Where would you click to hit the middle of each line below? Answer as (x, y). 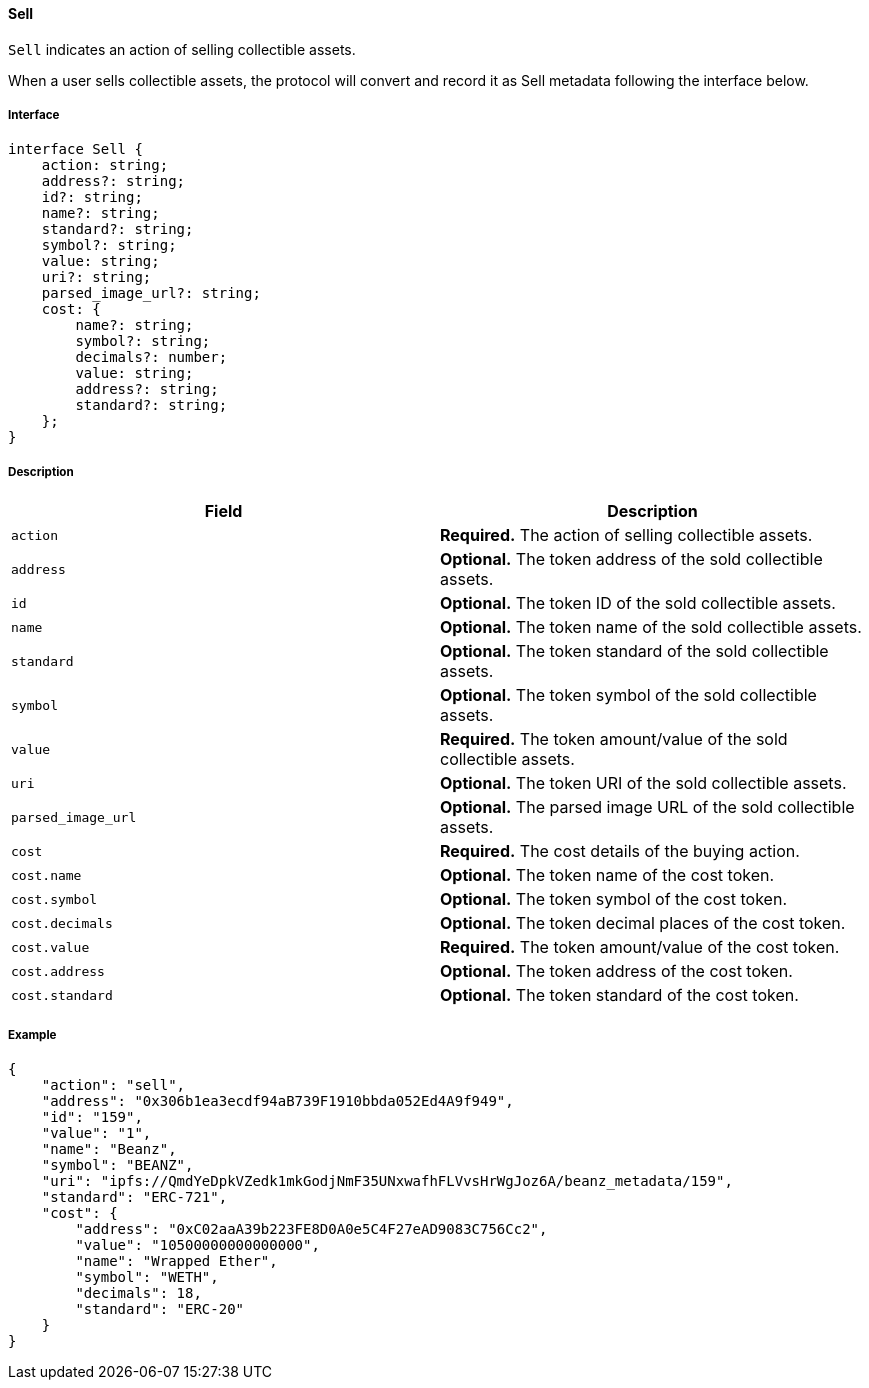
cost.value (50, 947)
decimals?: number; (151, 357)
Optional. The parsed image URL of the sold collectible (647, 807)
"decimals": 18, (138, 1292)
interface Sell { (75, 149)
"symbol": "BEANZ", (117, 1164)
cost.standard (62, 995)
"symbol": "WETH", (147, 1276)
